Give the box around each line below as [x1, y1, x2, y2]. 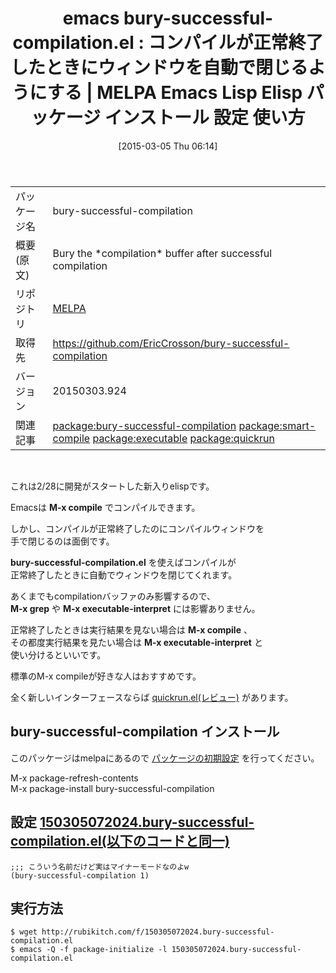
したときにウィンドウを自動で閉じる [10, 57, 309, 79]
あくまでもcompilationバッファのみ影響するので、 [10, 590, 216, 602]
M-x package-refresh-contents [10, 772, 139, 784]
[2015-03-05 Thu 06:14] [118, 140, 218, 152]
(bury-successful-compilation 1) [10, 870, 150, 881]
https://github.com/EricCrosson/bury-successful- [52, 336, 290, 350]
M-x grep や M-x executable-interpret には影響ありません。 [10, 602, 261, 614]
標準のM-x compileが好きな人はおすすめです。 [10, 670, 202, 682]
